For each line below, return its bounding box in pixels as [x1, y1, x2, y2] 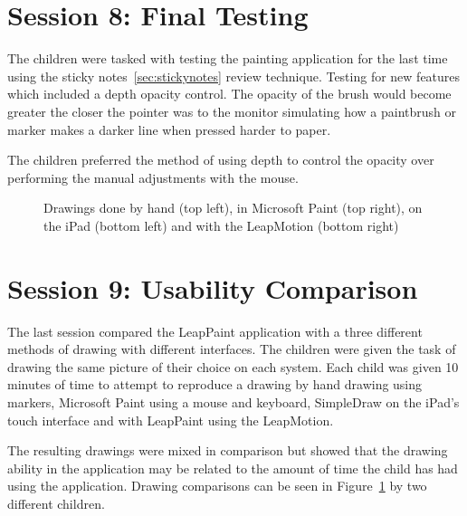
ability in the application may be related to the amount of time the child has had [7, 458, 458, 477]
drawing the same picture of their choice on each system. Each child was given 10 [7, 357, 459, 376]
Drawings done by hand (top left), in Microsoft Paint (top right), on [43, 198, 423, 217]
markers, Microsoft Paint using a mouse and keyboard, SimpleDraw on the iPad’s [7, 392, 460, 411]
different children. [7, 493, 105, 512]
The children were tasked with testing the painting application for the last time [7, 49, 448, 68]
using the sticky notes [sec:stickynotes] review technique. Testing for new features [7, 66, 461, 85]
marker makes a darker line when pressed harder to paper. [7, 119, 331, 139]
